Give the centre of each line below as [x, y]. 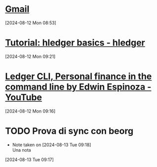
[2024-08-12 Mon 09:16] [30, 111]
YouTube [23, 98]
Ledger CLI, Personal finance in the [78, 76]
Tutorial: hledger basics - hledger [75, 43]
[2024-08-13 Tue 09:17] [30, 160]
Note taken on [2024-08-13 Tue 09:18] [52, 145]
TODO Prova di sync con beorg [69, 131]
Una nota [21, 150]
